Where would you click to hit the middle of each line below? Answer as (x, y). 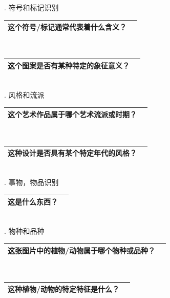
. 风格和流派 (24, 94)
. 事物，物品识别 (31, 182)
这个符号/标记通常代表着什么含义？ (67, 27)
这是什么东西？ (33, 202)
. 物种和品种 (24, 230)
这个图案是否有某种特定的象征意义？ (69, 66)
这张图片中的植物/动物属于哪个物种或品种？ (82, 250)
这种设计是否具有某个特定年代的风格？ (72, 153)
